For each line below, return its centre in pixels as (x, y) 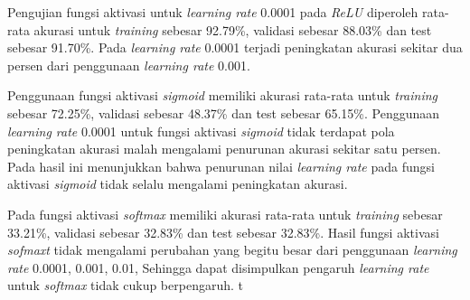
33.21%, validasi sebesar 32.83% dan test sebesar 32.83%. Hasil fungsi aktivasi (223, 232)
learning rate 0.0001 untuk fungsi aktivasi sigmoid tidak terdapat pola (201, 131)
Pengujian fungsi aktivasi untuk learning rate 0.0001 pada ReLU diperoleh (213, 12)
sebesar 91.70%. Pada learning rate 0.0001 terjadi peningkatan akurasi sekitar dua (235, 47)
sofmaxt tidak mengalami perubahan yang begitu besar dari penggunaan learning (232, 250)
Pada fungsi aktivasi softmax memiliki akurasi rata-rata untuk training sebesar (225, 214)
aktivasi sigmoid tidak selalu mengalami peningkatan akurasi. (178, 184)
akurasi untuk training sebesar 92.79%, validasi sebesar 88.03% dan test (233, 29)
